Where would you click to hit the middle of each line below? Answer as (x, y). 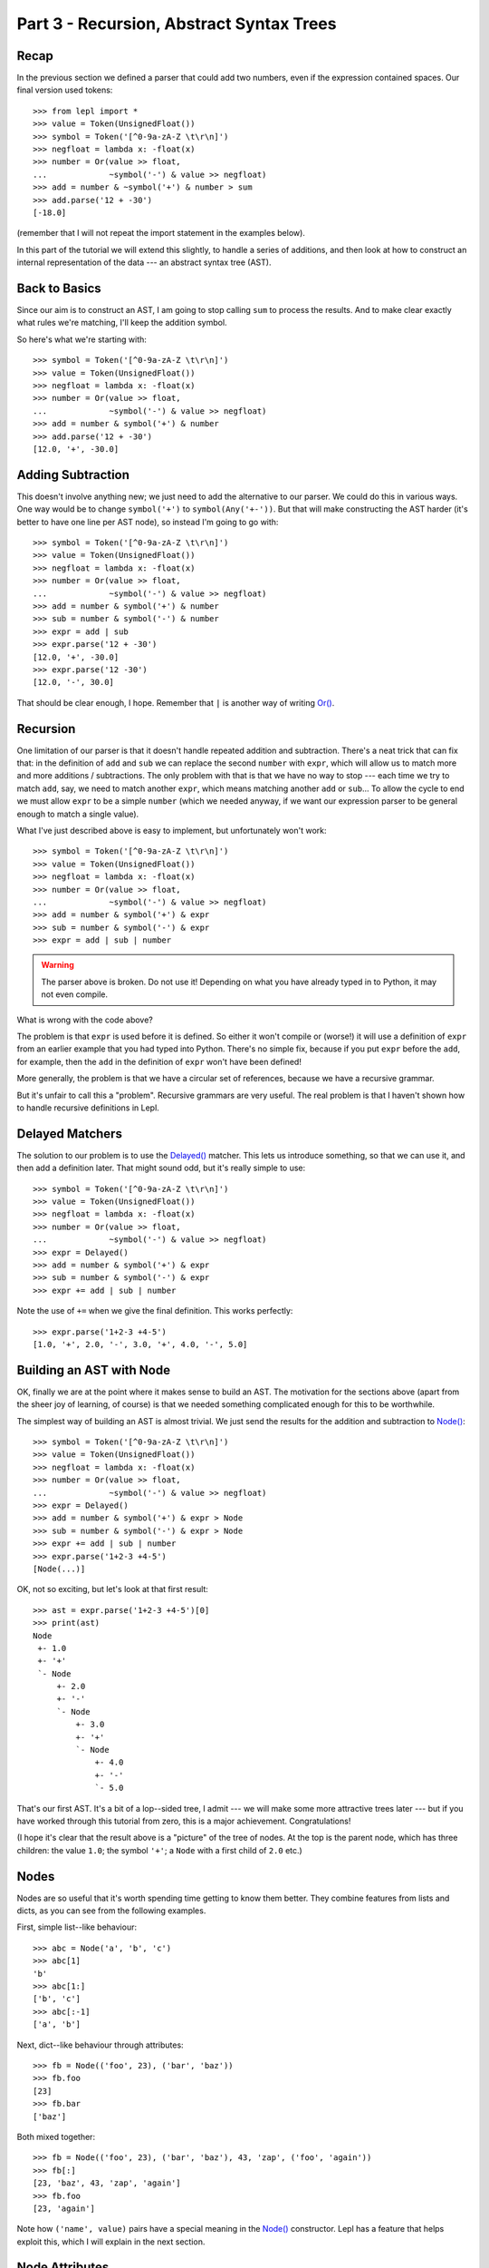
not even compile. (75, 994)
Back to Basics (59, 288)
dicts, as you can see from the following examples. (111, 1911)
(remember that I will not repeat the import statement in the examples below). (161, 233)
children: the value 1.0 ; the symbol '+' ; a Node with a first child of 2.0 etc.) (159, 1850)
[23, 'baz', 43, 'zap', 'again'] (107, 2183)
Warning (58, 965)
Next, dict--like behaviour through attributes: (101, 2045)
